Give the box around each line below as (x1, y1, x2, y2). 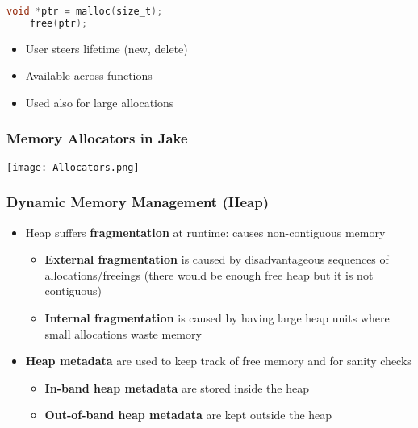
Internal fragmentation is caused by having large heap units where (44, 310, 390, 326)
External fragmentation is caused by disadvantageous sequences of (44, 251, 389, 268)
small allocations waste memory (44, 325, 202, 342)
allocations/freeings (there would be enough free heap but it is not (44, 266, 374, 283)
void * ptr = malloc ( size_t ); (6, 6, 163, 17)
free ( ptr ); (29, 17, 88, 29)
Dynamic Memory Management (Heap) (6, 192, 269, 212)
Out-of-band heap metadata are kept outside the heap (44, 406, 332, 423)
